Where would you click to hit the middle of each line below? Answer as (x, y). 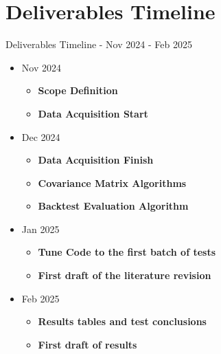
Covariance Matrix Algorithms (112, 182)
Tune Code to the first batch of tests (127, 252)
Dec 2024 (41, 136)
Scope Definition (78, 90)
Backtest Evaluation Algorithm (113, 206)
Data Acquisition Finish (96, 160)
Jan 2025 (40, 229)
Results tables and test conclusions (122, 321)
